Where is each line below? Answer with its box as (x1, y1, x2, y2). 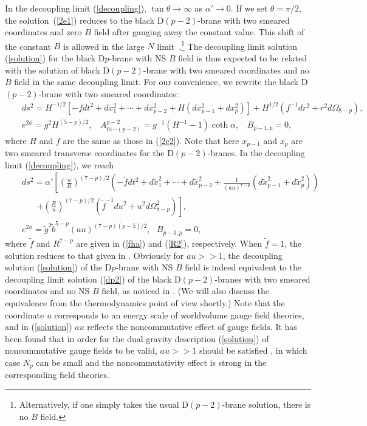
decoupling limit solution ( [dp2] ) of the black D (5, 272, 181, 285)
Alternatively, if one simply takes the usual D (19, 397, 188, 410)
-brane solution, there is (222, 397, 311, 410)
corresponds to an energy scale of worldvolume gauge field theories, (54, 308, 304, 321)
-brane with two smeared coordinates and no (143, 63, 309, 76)
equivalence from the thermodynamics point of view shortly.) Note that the (5, 296, 285, 309)
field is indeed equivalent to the (185, 261, 301, 273)
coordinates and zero (5, 26, 82, 38)
